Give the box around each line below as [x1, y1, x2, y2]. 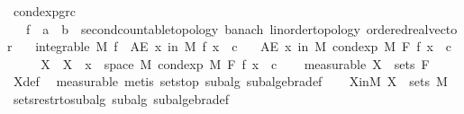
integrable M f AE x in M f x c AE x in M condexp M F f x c [35, 37, 452, 56]
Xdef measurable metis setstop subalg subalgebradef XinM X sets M [13, 72, 448, 91]
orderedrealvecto [366, 19, 458, 38]
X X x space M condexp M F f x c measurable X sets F [41, 54, 430, 73]
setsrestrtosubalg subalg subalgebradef [13, 89, 229, 108]
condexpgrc [13, 2, 76, 20]
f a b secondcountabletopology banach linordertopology [25, 19, 360, 38]
